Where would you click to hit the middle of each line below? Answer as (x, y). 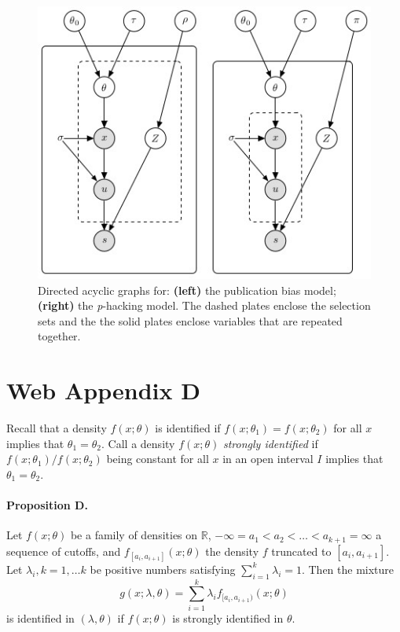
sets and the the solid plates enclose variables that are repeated (190, 320)
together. (59, 336)
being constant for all (158, 459)
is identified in (40, 617)
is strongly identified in (228, 617)
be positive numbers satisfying (163, 569)
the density (232, 551)
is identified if (188, 428)
